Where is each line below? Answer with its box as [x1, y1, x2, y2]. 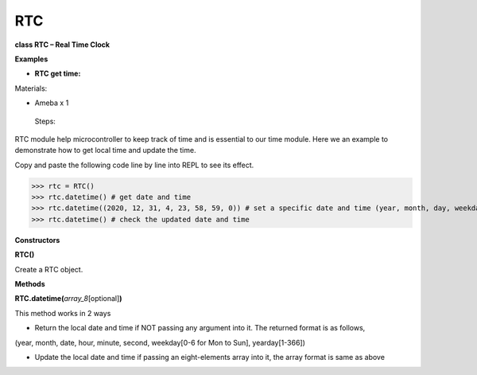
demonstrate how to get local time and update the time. [14, 146, 196, 155]
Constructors [14, 235, 60, 244]
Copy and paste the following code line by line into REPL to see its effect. [14, 160, 254, 170]
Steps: [34, 116, 56, 126]
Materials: [14, 84, 48, 93]
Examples [14, 54, 48, 64]
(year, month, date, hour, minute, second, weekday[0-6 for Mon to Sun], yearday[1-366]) [14, 338, 306, 347]
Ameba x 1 [34, 98, 69, 107]
